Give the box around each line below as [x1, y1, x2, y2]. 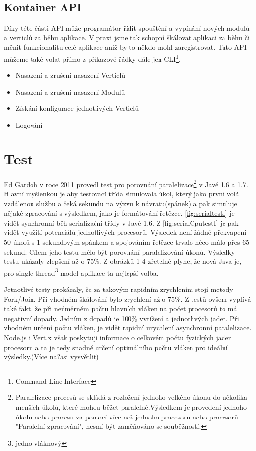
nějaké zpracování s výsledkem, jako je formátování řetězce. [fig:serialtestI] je [4, 208, 235, 218]
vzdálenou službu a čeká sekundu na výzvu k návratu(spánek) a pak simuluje [4, 198, 237, 208]
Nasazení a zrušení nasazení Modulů [15, 86, 125, 97]
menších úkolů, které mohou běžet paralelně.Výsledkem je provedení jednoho [15, 401, 247, 412]
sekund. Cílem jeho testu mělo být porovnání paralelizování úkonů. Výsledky [4, 246, 235, 257]
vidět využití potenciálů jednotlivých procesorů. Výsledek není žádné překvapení [4, 227, 247, 237]
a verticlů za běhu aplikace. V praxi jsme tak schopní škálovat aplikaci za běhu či [4, 32, 250, 42]
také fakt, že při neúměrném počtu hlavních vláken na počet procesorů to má [4, 303, 237, 314]
